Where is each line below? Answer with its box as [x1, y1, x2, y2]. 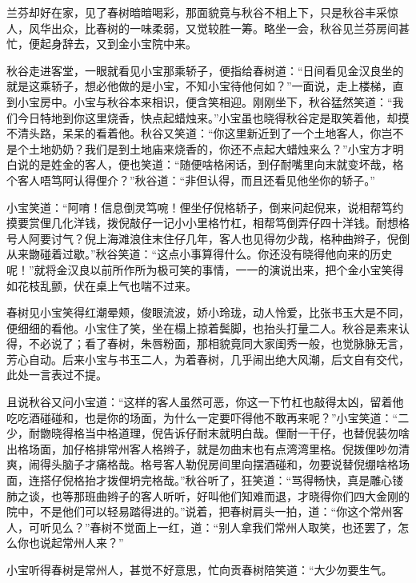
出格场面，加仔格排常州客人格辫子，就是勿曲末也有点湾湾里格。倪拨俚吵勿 [6, 440, 398, 457]
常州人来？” [62, 534, 124, 551]
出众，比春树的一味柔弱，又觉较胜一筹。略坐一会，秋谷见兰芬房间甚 [50, 19, 410, 36]
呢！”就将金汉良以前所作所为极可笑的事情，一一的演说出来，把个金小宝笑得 [6, 261, 404, 278]
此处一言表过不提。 [6, 366, 107, 383]
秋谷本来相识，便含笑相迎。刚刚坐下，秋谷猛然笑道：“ [106, 93, 393, 110]
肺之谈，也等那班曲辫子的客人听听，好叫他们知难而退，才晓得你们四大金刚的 [6, 487, 410, 504]
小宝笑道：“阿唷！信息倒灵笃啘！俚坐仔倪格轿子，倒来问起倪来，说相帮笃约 [6, 198, 404, 215]
